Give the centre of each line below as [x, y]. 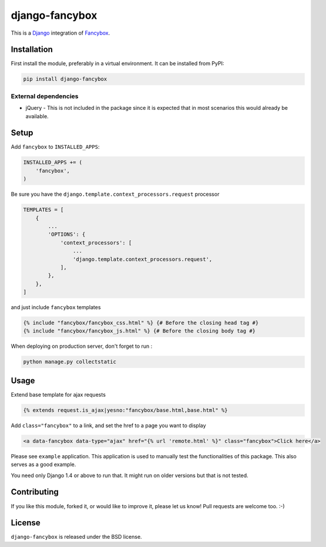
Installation [32, 50]
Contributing [35, 492]
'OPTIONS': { [67, 234]
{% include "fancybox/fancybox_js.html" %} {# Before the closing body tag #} [139, 331]
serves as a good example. [43, 465]
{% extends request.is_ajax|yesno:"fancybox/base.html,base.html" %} [125, 410]
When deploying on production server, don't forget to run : [82, 346]
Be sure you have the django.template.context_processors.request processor [115, 194]
